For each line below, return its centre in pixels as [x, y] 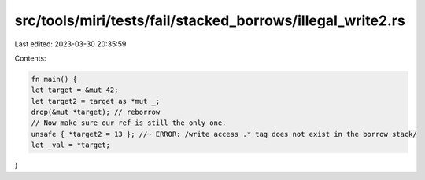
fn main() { [54, 79]
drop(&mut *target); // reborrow [96, 112]
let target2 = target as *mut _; [96, 101]
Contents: [30, 58]
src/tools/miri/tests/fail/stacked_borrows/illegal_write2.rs [210, 20]
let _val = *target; [70, 145]
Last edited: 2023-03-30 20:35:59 [70, 44]
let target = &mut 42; [75, 90]
